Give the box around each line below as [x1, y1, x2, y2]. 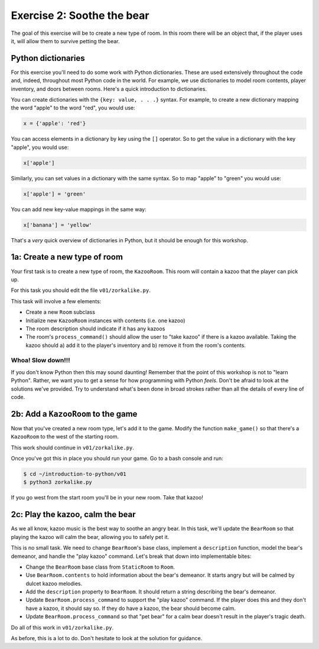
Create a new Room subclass [25, 309, 96, 316]
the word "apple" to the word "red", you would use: [11, 104, 135, 112]
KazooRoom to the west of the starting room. [11, 433, 119, 440]
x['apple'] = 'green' [23, 190, 86, 197]
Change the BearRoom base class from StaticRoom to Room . [25, 563, 175, 570]
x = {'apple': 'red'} [23, 120, 86, 127]
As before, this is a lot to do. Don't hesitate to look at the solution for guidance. [11, 635, 203, 642]
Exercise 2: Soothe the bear [11, 9, 149, 22]
